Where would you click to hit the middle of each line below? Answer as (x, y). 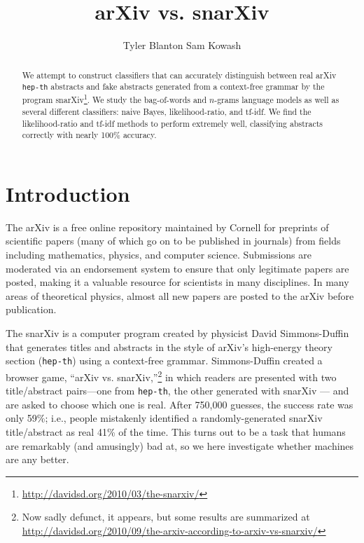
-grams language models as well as (277, 100)
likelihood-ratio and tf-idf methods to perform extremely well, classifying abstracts (173, 123)
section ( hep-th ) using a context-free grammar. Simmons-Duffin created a (164, 360)
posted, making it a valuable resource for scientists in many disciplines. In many (177, 282)
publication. (31, 309)
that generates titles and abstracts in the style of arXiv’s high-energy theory (169, 346)
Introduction (68, 193)
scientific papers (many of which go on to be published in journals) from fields (173, 241)
